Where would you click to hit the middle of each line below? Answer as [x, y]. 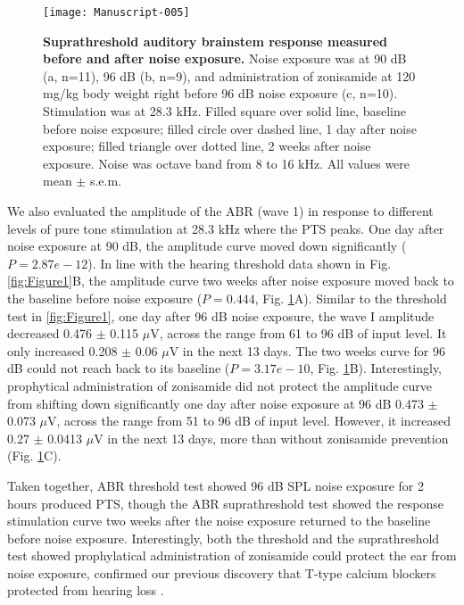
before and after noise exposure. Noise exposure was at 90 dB [225, 58]
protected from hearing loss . [86, 590]
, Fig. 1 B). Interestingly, [376, 368]
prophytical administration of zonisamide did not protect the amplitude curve [220, 385]
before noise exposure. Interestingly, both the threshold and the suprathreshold [224, 538]
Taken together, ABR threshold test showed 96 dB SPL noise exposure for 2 [215, 485]
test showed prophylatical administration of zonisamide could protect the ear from [232, 555]
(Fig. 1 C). [34, 456]
